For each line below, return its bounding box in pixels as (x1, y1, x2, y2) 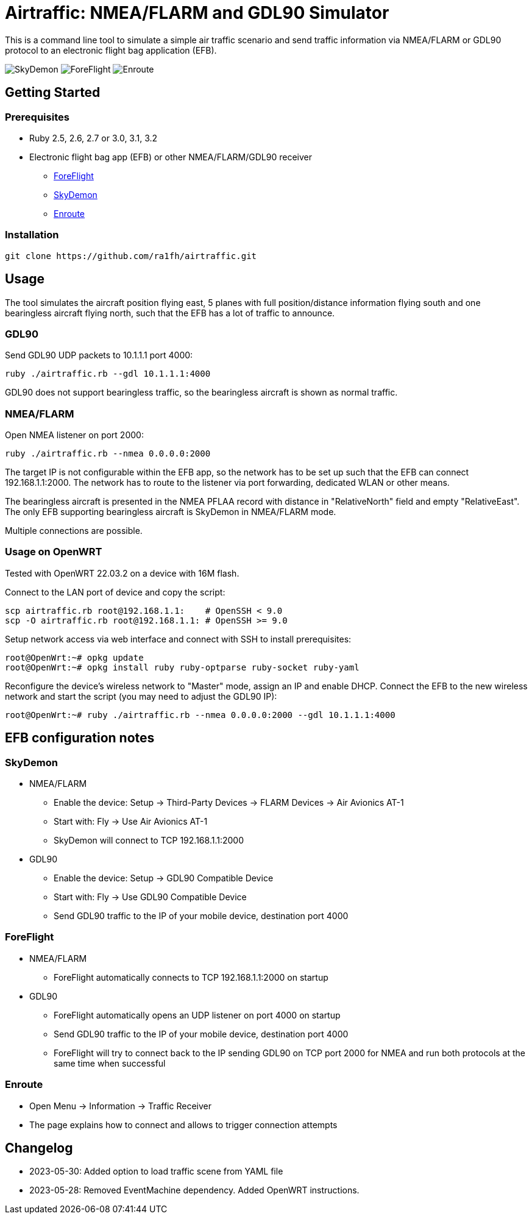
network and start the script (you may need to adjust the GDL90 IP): (5, 691, 277, 702)
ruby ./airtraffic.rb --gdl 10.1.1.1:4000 (5, 369, 211, 379)
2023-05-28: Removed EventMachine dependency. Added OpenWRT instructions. (29, 1185, 360, 1196)
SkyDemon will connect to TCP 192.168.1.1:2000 (54, 835, 244, 846)
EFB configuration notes (5, 730, 155, 746)
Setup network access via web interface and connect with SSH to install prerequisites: (5, 633, 352, 644)
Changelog (5, 1140, 73, 1156)
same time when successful (54, 1057, 166, 1068)
